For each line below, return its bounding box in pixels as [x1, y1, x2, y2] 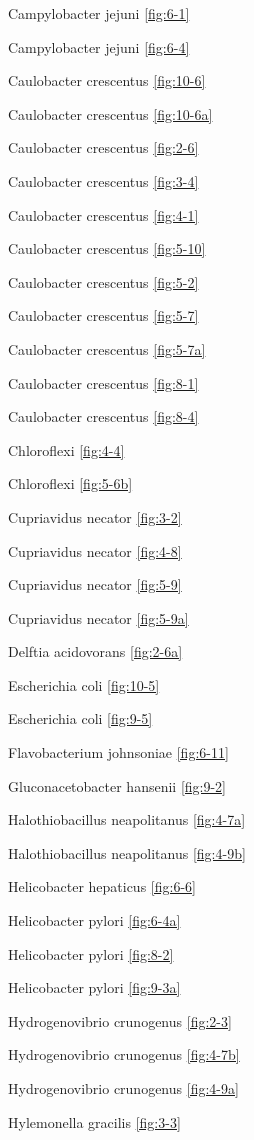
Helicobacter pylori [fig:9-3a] [8, 977, 181, 998]
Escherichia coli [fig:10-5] [8, 674, 160, 695]
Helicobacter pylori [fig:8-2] [8, 943, 174, 964]
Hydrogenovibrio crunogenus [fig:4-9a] [8, 1078, 239, 1098]
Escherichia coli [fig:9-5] [8, 708, 153, 729]
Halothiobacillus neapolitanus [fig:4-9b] [8, 842, 246, 863]
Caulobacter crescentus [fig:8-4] [8, 406, 199, 427]
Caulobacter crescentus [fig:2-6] [8, 137, 199, 158]
